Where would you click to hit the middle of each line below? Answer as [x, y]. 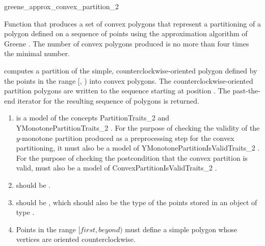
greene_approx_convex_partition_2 [61, 6]
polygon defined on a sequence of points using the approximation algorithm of [126, 33]
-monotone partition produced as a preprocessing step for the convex [127, 138]
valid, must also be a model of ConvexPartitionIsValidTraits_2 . [116, 168]
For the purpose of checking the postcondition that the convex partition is [132, 157]
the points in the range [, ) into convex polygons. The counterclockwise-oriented [129, 80]
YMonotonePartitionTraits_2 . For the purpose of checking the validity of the [138, 127]
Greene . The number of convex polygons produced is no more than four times [127, 43]
